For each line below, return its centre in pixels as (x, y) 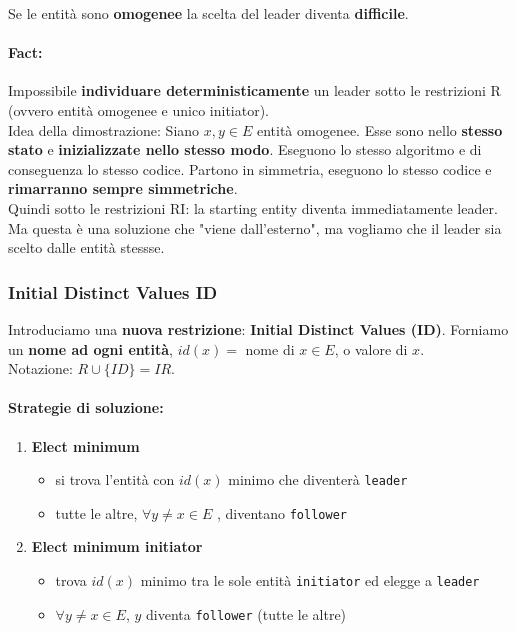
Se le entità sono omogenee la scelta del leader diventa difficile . (208, 13)
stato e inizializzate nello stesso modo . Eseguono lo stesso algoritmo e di (245, 149)
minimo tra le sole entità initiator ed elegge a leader (310, 580)
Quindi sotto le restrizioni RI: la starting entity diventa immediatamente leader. (253, 207)
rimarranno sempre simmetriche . (123, 188)
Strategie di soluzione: (86, 407)
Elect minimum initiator (117, 546)
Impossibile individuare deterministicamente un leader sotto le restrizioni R (254, 90)
